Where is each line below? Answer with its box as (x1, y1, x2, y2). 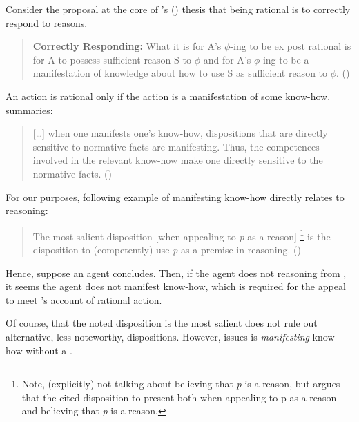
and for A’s (203, 52, 251, 66)
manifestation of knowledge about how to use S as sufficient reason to (32, 66, 328, 80)
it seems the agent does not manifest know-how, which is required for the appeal (6, 279, 346, 294)
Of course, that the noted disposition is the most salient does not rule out (6, 316, 318, 330)
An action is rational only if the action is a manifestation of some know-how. (6, 88, 331, 103)
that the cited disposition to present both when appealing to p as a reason (21, 390, 337, 404)
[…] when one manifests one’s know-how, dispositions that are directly (32, 126, 328, 140)
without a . (26, 343, 72, 357)
